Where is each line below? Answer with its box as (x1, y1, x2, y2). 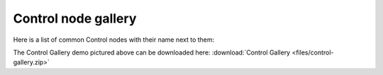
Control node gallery (13, 11, 137, 26)
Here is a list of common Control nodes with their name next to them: (13, 35, 215, 44)
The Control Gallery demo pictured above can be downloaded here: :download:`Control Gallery (13, 48, 291, 57)
